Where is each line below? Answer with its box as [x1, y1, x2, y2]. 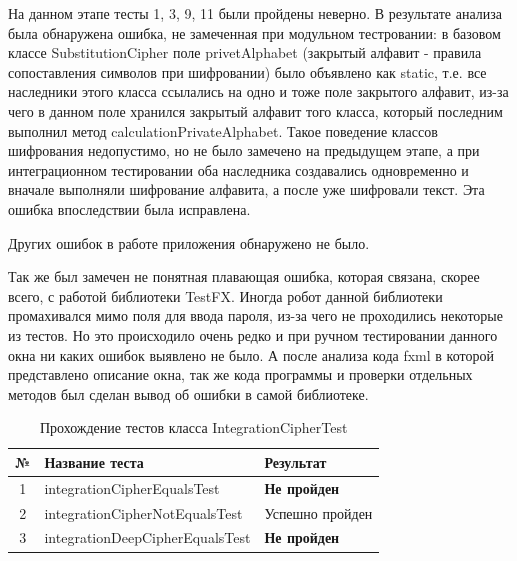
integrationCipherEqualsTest [44, 477, 220, 498]
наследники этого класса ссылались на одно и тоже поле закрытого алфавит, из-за [8, 81, 509, 102]
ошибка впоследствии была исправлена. [8, 198, 251, 219]
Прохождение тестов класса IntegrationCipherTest [39, 417, 348, 438]
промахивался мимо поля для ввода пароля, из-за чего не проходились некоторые [8, 305, 503, 326]
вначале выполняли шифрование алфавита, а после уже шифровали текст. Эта [8, 179, 485, 200]
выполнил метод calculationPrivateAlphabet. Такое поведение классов [8, 120, 438, 141]
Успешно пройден [264, 502, 373, 523]
